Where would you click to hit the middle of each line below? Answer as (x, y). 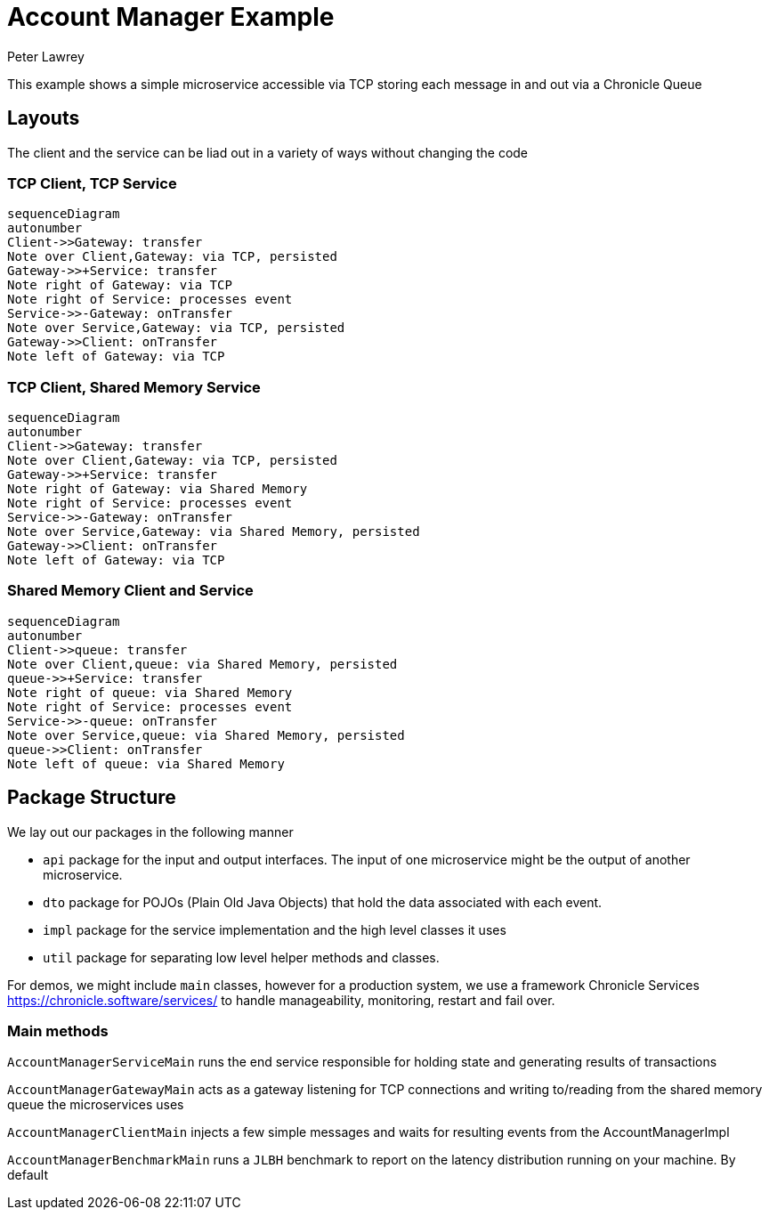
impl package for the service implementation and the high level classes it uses (275, 929)
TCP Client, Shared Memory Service (134, 387)
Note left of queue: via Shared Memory (146, 763)
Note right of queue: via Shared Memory (150, 692)
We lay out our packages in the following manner (150, 832)
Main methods (58, 1031)
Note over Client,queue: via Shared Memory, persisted (202, 664)
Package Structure (92, 798)
